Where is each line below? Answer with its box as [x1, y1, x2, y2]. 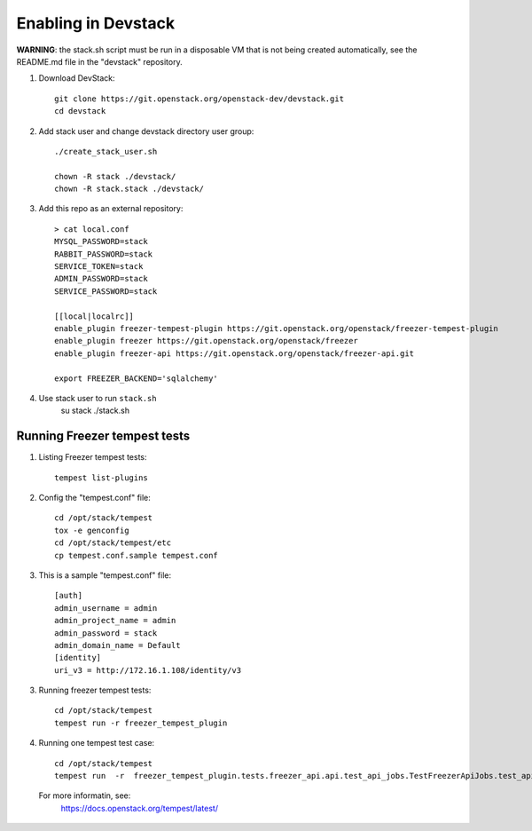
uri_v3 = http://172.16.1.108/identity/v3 [54, 665, 242, 675]
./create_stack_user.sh [54, 146, 158, 156]
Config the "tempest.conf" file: [38, 493, 151, 503]
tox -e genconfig [54, 525, 129, 535]
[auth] [54, 590, 83, 601]
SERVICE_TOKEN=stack [54, 262, 144, 272]
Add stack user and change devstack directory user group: [38, 125, 254, 137]
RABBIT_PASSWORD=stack [54, 249, 153, 259]
